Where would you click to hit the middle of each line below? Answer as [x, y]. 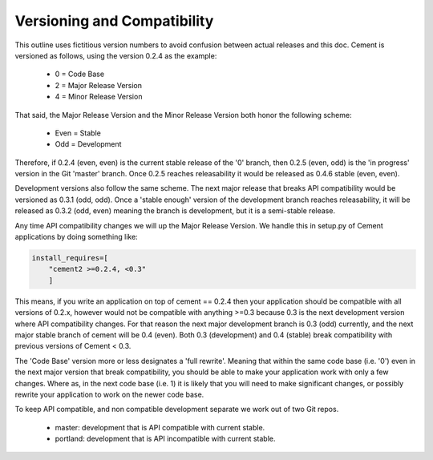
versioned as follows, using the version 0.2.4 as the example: [116, 55]
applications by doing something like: [76, 237]
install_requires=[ [70, 258]
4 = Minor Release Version [99, 97]
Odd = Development [88, 144]
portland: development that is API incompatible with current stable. [165, 439]
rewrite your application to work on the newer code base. [109, 394]
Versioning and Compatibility [114, 21]
